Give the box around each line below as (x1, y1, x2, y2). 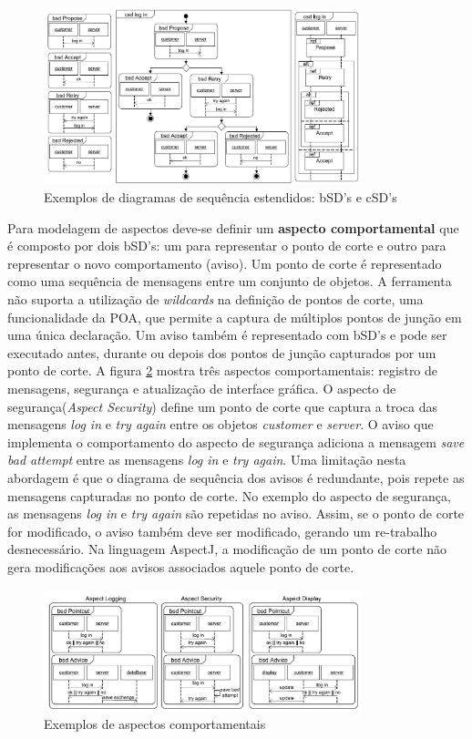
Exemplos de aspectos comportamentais (44, 714, 266, 734)
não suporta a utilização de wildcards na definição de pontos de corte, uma (7, 290, 424, 309)
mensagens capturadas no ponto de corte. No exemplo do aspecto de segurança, (7, 486, 451, 505)
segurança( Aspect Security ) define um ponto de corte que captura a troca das (7, 396, 437, 416)
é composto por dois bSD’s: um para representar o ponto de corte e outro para (7, 236, 446, 255)
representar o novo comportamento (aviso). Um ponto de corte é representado (7, 253, 442, 272)
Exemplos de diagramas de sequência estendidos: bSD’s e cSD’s (44, 188, 397, 207)
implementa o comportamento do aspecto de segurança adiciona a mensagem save (7, 432, 465, 451)
